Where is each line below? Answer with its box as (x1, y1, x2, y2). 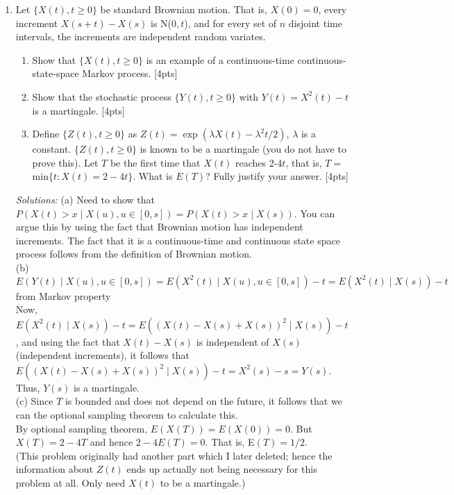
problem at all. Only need (15, 476, 126, 490)
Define (32, 126, 60, 141)
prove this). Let (32, 155, 99, 169)
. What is (133, 169, 173, 183)
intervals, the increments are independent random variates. (15, 29, 266, 44)
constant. (32, 142, 72, 156)
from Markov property (15, 288, 111, 303)
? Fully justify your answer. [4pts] (205, 169, 348, 183)
